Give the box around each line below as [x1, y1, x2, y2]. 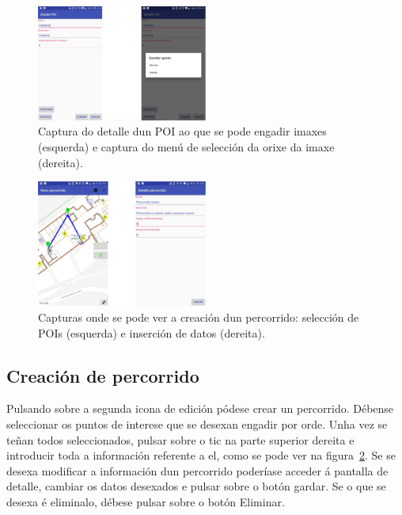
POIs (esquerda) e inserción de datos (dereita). [38, 324, 265, 341]
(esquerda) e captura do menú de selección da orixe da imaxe [38, 139, 335, 155]
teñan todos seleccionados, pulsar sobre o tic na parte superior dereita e [6, 431, 355, 448]
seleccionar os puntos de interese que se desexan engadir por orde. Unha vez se [6, 415, 388, 432]
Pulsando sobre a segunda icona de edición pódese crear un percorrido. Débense [6, 400, 394, 417]
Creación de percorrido [6, 363, 199, 387]
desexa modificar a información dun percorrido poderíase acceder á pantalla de [6, 462, 389, 479]
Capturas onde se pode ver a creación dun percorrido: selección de [38, 308, 359, 325]
